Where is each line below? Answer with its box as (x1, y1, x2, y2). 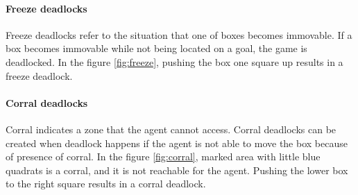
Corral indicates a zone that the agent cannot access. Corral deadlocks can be (6, 121, 336, 136)
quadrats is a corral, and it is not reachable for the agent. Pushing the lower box (6, 162, 348, 177)
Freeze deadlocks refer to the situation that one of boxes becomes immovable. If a (6, 27, 352, 42)
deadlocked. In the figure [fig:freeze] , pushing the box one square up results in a (6, 54, 343, 69)
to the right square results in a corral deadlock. (6, 176, 206, 191)
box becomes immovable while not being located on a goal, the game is (6, 41, 307, 56)
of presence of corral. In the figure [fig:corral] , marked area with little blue (6, 149, 321, 164)
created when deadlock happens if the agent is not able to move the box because (6, 135, 348, 150)
